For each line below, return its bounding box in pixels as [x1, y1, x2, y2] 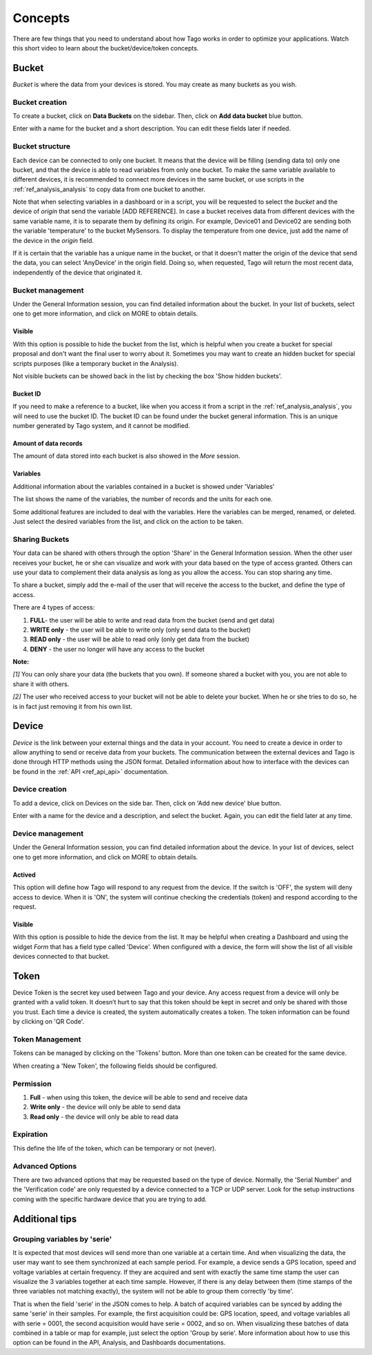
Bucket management [12, 285, 84, 295]
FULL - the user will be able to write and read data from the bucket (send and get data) [30, 616, 275, 624]
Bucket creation [12, 97, 68, 107]
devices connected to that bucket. [12, 953, 110, 961]
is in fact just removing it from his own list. [12, 702, 133, 710]
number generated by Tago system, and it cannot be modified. [12, 422, 191, 430]
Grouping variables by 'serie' [12, 1234, 112, 1244]
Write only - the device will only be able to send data [30, 1103, 181, 1111]
